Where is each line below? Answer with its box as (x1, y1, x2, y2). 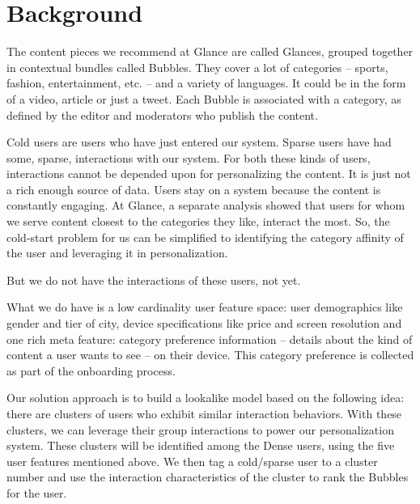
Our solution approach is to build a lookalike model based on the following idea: (6, 389, 405, 406)
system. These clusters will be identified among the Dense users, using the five (6, 437, 395, 454)
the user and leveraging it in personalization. (6, 244, 228, 261)
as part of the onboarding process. (6, 362, 176, 379)
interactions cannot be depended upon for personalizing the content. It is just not (6, 165, 411, 182)
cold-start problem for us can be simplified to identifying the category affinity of (6, 228, 404, 245)
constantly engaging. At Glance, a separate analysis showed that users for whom (6, 197, 405, 214)
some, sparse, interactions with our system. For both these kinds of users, (6, 149, 371, 166)
